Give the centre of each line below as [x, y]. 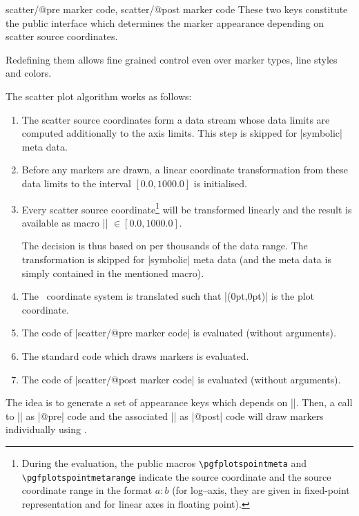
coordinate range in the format [87, 490]
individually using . [46, 429]
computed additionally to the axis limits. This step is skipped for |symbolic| [182, 133]
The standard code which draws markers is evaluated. [135, 355]
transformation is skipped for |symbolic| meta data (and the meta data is [176, 259]
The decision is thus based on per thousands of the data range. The [165, 246]
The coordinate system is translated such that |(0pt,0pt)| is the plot [168, 296]
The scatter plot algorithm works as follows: [99, 96]
